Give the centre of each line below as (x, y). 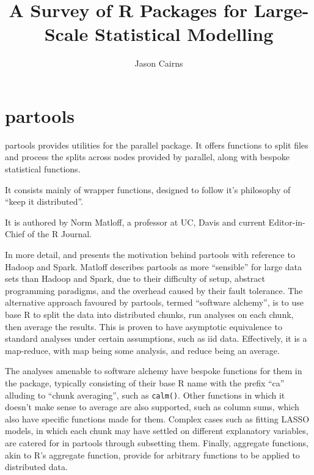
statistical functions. (43, 169)
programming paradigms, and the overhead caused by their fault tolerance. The (154, 290)
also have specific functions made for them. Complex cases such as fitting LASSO (157, 418)
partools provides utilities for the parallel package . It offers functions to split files (157, 145)
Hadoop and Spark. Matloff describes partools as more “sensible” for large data (154, 266)
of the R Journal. (60, 234)
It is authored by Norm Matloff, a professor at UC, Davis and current (135, 222)
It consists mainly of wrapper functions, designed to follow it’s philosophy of (148, 189)
